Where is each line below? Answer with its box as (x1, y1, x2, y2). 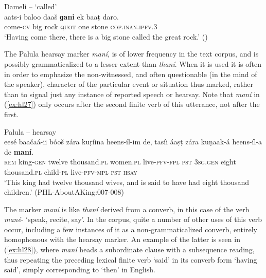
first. (4, 108, 19, 119)
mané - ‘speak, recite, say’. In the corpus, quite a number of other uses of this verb (4, 214, 262, 225)
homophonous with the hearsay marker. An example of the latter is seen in (4, 234, 240, 245)
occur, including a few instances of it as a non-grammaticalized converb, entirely (4, 224, 257, 234)
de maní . (4, 146, 34, 157)
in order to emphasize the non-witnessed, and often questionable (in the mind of (4, 68, 257, 79)
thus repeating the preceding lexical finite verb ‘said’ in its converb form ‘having (4, 254, 257, 265)
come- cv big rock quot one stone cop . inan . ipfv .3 (4, 21, 157, 32)
